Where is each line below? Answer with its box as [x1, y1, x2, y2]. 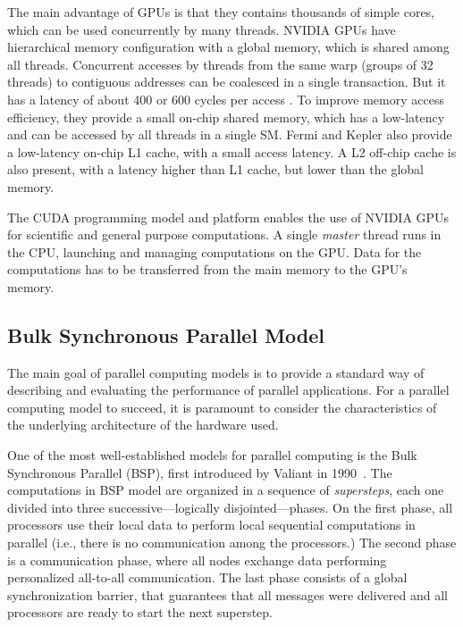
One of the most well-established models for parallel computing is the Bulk [7, 446, 417, 464]
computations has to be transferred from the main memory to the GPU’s [7, 260, 408, 279]
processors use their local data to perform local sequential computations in [7, 515, 416, 534]
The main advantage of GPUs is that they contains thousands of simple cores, [7, 3, 435, 21]
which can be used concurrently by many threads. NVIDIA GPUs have [7, 20, 396, 38]
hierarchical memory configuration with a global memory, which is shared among [7, 38, 450, 56]
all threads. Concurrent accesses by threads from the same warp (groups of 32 [7, 54, 434, 73]
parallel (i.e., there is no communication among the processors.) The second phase [7, 533, 457, 552]
